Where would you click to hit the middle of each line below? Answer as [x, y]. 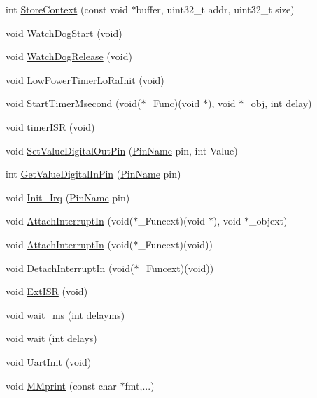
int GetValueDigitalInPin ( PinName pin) [93, 174]
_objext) [268, 221]
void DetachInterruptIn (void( [70, 268]
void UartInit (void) [49, 361]
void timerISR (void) [50, 126]
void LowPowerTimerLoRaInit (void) [85, 79]
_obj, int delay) [278, 103]
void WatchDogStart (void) [64, 33]
